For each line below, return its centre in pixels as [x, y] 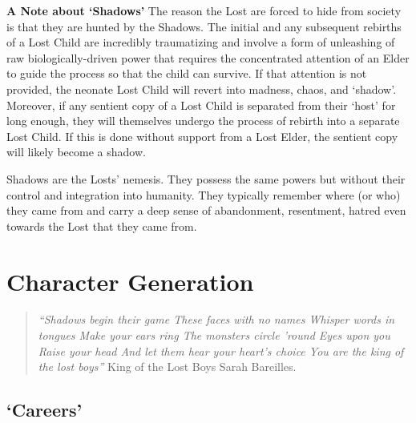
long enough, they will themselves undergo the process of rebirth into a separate [203, 121]
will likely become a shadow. [76, 152]
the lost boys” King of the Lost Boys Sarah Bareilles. [167, 367]
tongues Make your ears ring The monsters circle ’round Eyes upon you [214, 335]
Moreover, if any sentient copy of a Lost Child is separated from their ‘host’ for [201, 105]
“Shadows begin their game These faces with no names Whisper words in [216, 319]
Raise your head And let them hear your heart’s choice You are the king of [221, 350]
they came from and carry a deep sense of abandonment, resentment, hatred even [206, 210]
